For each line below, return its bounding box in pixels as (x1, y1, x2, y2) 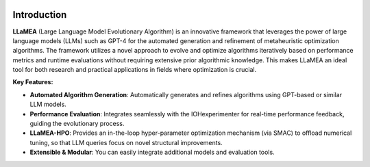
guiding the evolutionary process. (29, 120, 125, 128)
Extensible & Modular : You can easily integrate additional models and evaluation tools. (29, 148, 275, 157)
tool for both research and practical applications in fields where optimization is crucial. (12, 66, 257, 74)
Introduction (12, 9, 67, 21)
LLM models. (29, 100, 66, 109)
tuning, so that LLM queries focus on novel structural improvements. (29, 138, 223, 146)
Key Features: (12, 78, 53, 86)
